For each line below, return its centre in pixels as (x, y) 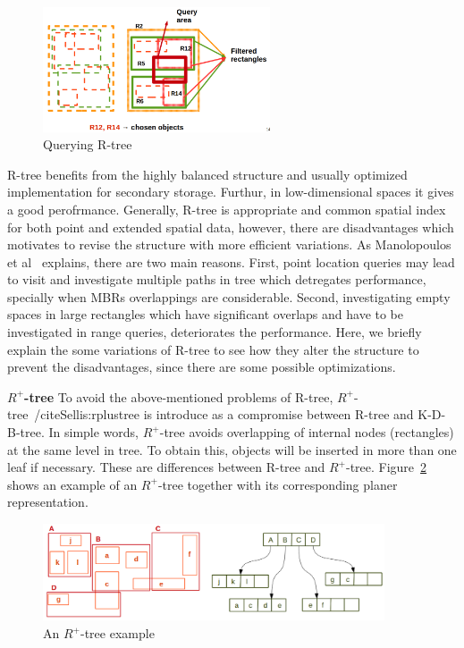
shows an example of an (72, 484)
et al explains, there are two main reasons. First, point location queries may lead (231, 261)
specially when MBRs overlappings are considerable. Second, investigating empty (229, 296)
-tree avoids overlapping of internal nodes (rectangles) (307, 432)
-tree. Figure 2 (386, 467)
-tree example (118, 633)
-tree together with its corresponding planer (278, 484)
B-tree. (26, 432)
